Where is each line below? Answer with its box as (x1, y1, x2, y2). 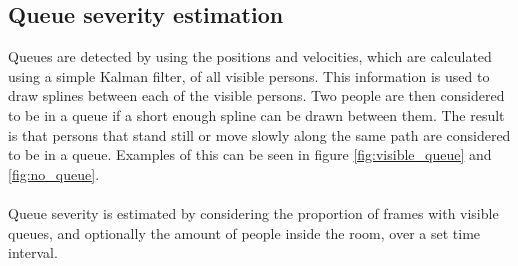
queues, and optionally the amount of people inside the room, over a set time (8, 222, 481, 243)
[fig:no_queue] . (8, 163, 100, 184)
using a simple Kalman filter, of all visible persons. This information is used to (8, 65, 490, 86)
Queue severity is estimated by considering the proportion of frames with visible (8, 202, 499, 223)
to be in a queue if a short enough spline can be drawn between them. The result (8, 104, 505, 125)
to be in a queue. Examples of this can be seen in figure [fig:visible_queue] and (8, 144, 492, 165)
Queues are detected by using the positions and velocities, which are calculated (8, 46, 492, 67)
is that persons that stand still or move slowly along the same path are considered (8, 124, 511, 145)
